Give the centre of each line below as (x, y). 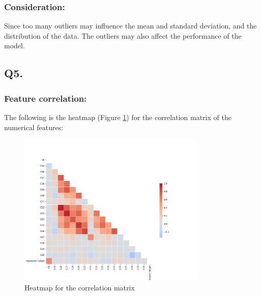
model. (14, 46)
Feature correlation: (46, 98)
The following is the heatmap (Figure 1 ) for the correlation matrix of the (118, 117)
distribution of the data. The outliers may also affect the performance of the (123, 35)
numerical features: (34, 127)
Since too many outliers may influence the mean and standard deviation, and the (130, 26)
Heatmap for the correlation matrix (80, 288)
